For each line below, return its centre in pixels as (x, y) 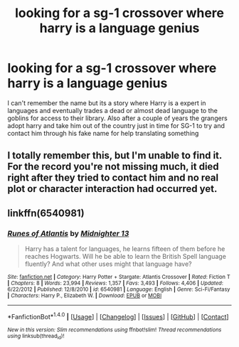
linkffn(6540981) (46, 213)
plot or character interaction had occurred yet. (112, 189)
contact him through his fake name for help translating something (103, 133)
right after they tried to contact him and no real (113, 178)
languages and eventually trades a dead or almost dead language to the (113, 110)
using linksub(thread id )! (36, 336)
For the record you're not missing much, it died (113, 167)
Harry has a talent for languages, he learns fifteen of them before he (125, 249)
